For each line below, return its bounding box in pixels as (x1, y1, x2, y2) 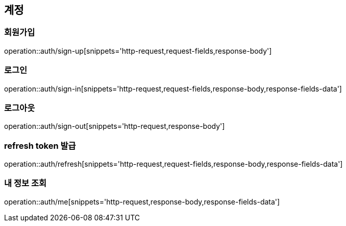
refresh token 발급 (4, 140, 76, 151)
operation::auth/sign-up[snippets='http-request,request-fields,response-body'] (4, 46, 272, 55)
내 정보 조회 (4, 178, 47, 189)
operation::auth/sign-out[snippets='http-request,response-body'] (4, 122, 225, 131)
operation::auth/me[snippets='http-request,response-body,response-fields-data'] (4, 197, 280, 206)
